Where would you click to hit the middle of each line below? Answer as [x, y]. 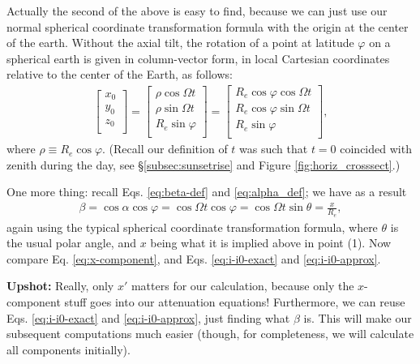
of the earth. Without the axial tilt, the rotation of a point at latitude [180, 43]
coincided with [376, 149]
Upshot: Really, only [60, 286]
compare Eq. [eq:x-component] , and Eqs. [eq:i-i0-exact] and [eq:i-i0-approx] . [194, 258]
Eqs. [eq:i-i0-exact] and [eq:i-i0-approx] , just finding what [148, 317]
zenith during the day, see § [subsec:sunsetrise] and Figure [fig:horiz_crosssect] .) [204, 164]
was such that [274, 149]
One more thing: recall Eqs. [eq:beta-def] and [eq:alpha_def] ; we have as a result [207, 192]
